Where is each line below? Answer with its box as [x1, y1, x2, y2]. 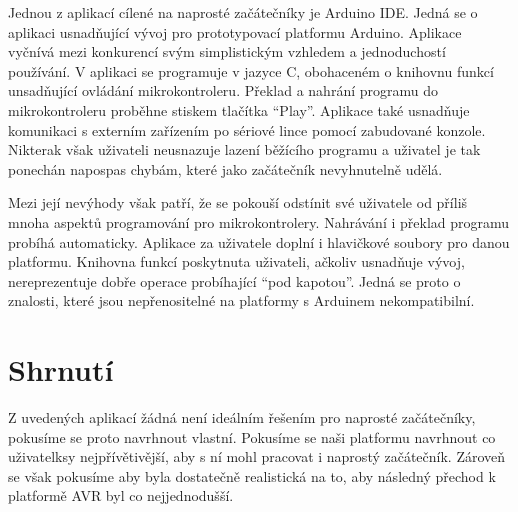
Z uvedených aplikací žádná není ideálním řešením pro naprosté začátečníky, [8, 407, 476, 428]
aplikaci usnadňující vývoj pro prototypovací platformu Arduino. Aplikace [8, 21, 462, 42]
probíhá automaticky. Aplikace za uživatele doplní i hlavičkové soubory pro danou [8, 231, 510, 252]
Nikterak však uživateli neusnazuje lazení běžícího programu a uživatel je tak [8, 139, 481, 160]
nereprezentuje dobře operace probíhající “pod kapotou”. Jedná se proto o [8, 270, 461, 291]
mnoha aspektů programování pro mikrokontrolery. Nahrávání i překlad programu [8, 211, 510, 232]
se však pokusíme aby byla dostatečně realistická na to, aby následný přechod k [8, 465, 496, 486]
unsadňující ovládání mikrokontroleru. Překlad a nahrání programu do [8, 80, 438, 101]
